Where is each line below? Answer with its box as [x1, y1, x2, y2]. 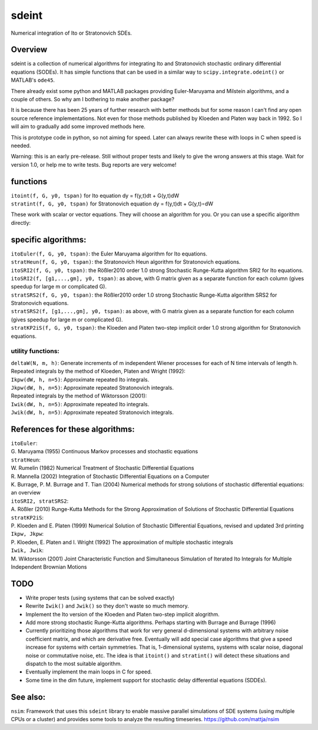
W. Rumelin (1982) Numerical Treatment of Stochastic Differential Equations [11, 464, 194, 472]
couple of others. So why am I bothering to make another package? [11, 96, 175, 103]
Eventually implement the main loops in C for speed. [25, 668, 153, 675]
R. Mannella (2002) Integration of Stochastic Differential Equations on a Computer [11, 473, 210, 480]
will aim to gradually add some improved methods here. [11, 123, 145, 130]
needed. [11, 142, 31, 149]
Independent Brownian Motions [11, 563, 87, 570]
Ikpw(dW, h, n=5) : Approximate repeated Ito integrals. [11, 376, 150, 383]
